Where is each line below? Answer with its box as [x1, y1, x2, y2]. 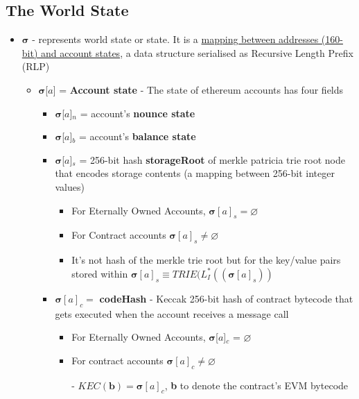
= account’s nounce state [80, 105, 195, 120]
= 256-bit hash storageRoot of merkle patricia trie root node [79, 152, 345, 167]
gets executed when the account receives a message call [55, 306, 289, 321]
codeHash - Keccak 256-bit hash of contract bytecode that [99, 291, 353, 305]
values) [55, 179, 85, 194]
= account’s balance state [78, 129, 196, 144]
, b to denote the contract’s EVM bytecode [164, 377, 349, 392]
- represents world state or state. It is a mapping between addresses [32, 32, 319, 46]
